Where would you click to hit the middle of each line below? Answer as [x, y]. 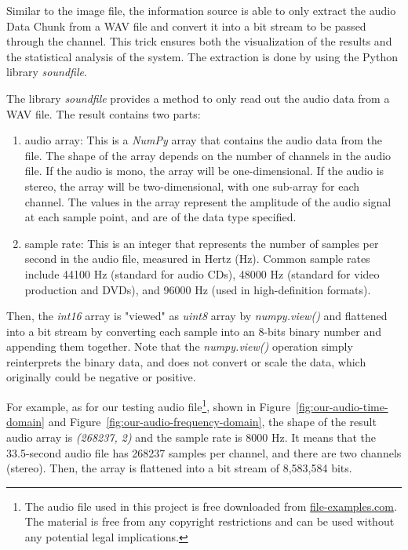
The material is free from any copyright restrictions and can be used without [209, 521]
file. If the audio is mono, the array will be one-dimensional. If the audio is [204, 171]
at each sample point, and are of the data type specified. [160, 217]
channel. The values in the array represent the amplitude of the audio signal [208, 201]
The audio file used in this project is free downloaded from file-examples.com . [211, 506]
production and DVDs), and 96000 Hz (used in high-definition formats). [198, 289]
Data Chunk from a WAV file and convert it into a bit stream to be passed [186, 25]
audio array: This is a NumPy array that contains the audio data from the [204, 140]
